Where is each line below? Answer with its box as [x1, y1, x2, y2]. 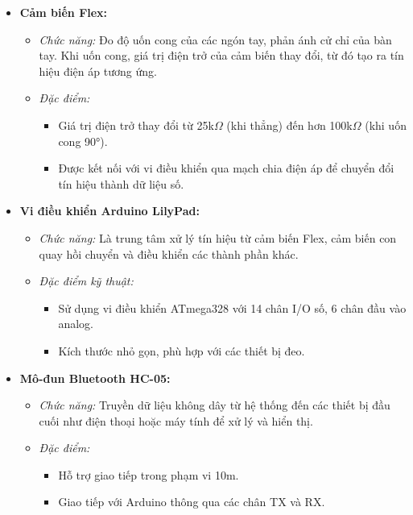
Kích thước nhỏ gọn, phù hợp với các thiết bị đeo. [58, 342, 305, 359]
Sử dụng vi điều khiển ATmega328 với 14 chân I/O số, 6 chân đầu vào [58, 299, 407, 316]
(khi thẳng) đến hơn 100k [226, 116, 353, 133]
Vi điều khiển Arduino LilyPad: [19, 202, 200, 219]
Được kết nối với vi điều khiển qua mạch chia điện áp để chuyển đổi [58, 160, 394, 177]
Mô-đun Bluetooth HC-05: [19, 369, 171, 386]
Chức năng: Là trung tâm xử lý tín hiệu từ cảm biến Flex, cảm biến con [39, 229, 397, 246]
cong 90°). [58, 132, 108, 149]
